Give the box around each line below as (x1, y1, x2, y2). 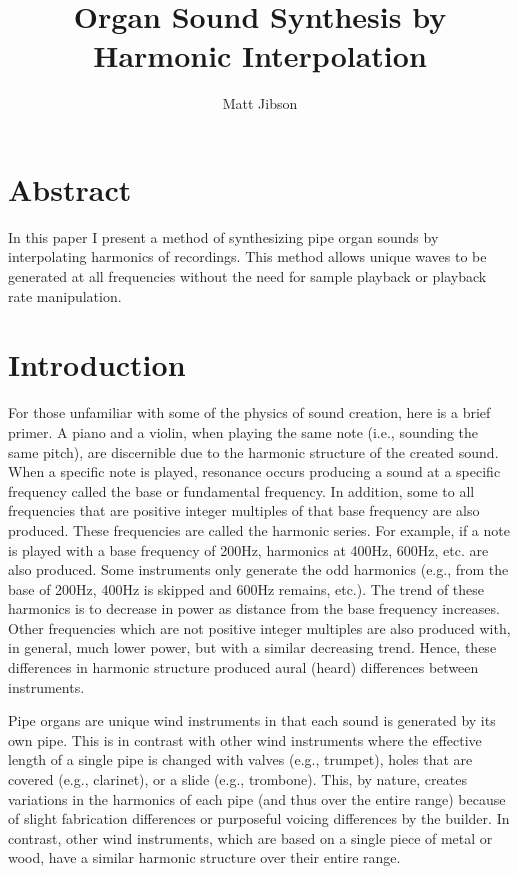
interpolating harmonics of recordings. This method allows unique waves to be (8, 246, 487, 267)
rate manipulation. (8, 285, 122, 306)
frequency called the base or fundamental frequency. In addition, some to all (8, 480, 475, 501)
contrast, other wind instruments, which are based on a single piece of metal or (8, 827, 493, 848)
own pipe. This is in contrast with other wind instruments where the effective (8, 729, 482, 750)
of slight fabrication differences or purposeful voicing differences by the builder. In (8, 808, 510, 829)
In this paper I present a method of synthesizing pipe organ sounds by (8, 226, 439, 247)
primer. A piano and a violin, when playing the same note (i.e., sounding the (8, 421, 479, 442)
